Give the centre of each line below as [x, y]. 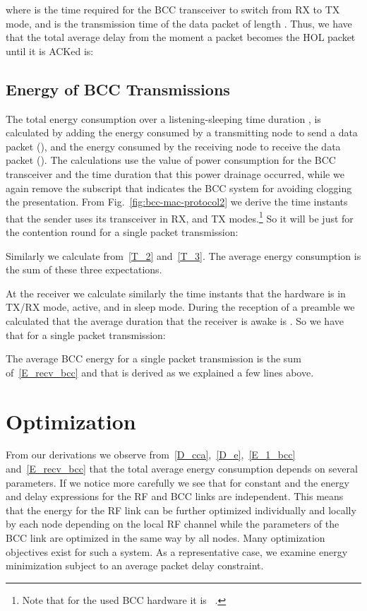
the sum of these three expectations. [84, 269]
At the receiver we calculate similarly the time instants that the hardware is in [176, 293]
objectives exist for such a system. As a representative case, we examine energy [177, 551]
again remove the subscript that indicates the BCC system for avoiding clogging [179, 188]
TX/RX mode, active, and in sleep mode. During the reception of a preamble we [180, 307]
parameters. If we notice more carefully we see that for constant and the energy [178, 482]
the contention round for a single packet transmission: [122, 231]
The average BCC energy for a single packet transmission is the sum [154, 358]
